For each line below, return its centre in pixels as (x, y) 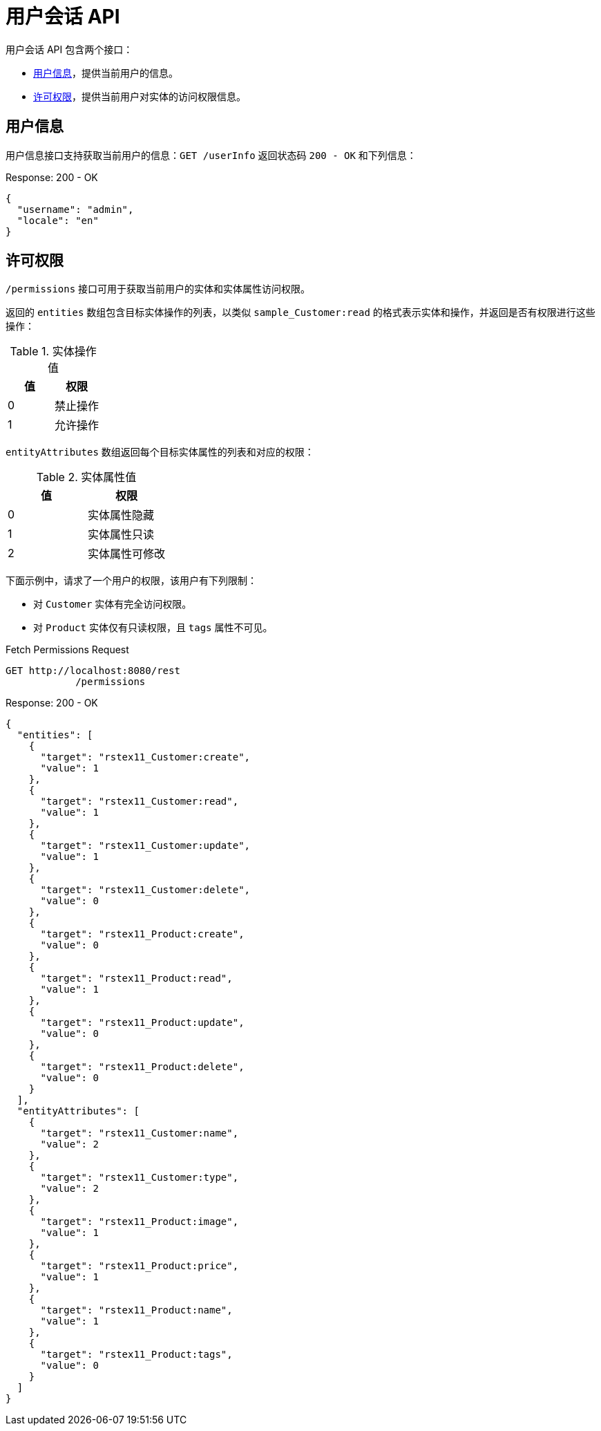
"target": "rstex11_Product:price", (140, 1266)
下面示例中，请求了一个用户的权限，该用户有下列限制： (131, 581)
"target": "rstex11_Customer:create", (145, 757)
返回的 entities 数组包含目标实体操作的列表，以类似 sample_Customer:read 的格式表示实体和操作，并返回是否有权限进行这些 (300, 312)
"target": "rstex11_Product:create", (142, 934)
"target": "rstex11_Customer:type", (140, 1178)
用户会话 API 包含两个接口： (69, 49)
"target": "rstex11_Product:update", (142, 1023)
